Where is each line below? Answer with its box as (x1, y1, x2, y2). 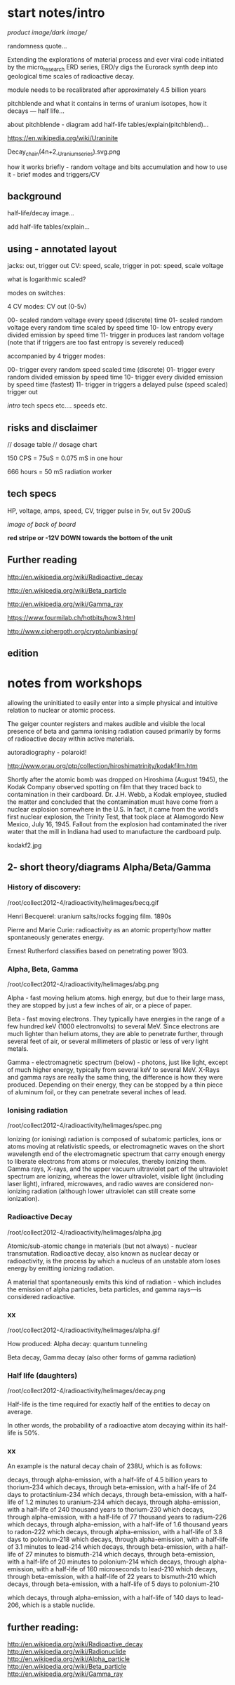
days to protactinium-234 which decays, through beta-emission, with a (7, 1491, 213, 1499)
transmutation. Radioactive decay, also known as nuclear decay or (7, 1249, 199, 1257)
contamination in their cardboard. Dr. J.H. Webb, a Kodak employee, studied (7, 790, 227, 798)
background (7, 190, 62, 202)
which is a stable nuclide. (22, 1601, 95, 1609)
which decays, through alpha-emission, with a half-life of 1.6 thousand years (7, 1520, 228, 1529)
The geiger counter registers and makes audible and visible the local (7, 719, 206, 727)
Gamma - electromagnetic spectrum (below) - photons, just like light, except (7, 1058, 228, 1066)
